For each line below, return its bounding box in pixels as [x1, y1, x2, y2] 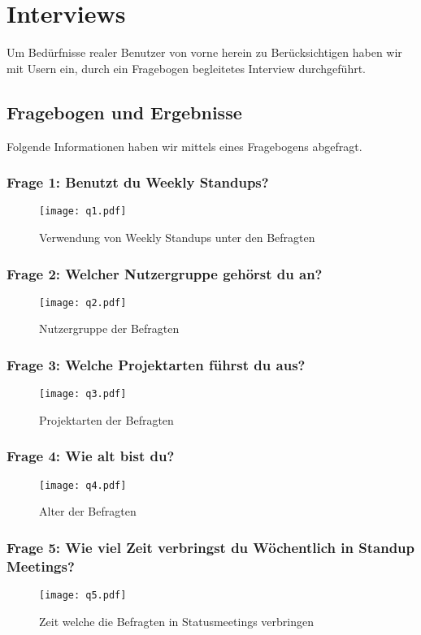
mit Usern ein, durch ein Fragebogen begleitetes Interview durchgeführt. [7, 59, 366, 76]
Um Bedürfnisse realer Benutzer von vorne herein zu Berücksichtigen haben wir [7, 44, 402, 61]
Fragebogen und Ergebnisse [7, 99, 242, 124]
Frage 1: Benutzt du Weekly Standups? [7, 172, 269, 192]
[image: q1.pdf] [39, 205, 127, 218]
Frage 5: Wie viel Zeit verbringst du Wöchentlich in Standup [7, 537, 415, 557]
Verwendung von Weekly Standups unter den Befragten [39, 228, 315, 245]
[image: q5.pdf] [39, 590, 127, 602]
